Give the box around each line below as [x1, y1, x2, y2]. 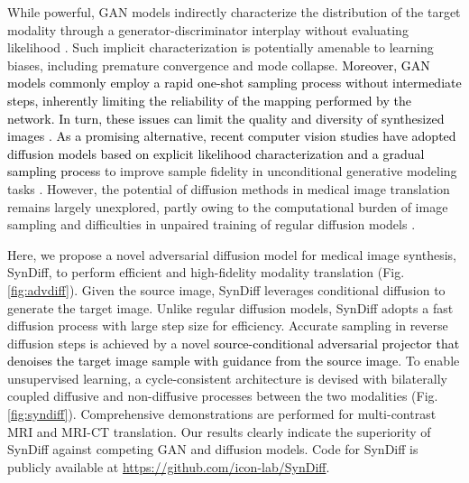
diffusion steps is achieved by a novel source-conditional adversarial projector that [7, 333, 460, 352]
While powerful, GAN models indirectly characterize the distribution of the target [7, 3, 461, 21]
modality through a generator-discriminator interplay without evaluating [7, 20, 409, 39]
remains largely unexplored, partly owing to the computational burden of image [7, 197, 448, 216]
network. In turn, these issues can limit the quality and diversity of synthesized [7, 108, 445, 127]
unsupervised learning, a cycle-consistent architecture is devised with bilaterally [7, 368, 447, 387]
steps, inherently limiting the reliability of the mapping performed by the [7, 90, 411, 109]
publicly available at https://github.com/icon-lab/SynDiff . [7, 457, 330, 476]
